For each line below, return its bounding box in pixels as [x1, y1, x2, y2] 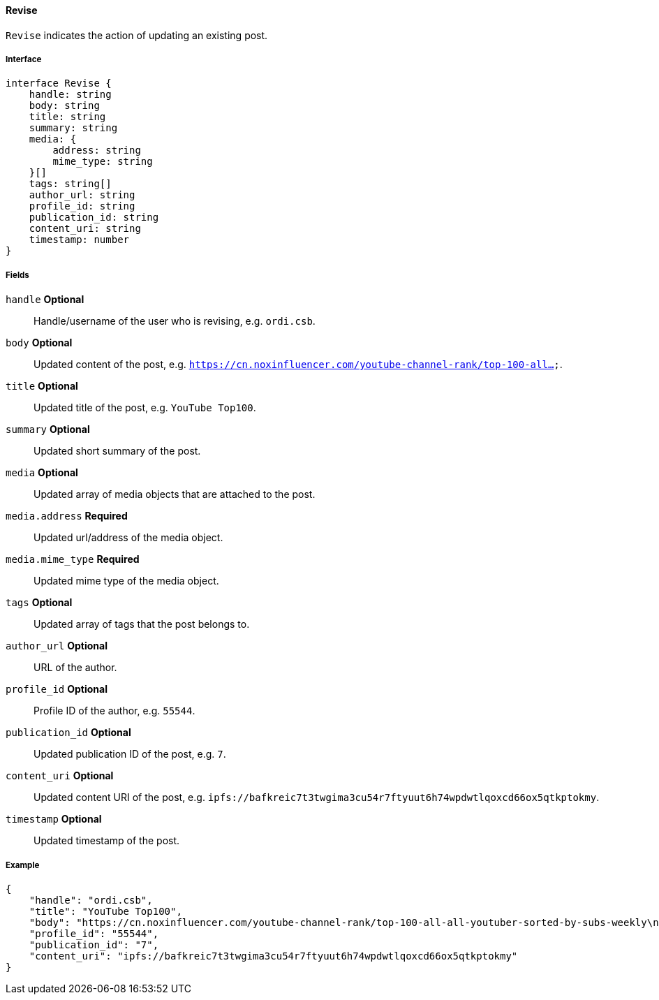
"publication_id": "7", [29, 939, 159, 950]
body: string [29, 100, 100, 112]
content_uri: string [29, 223, 141, 235]
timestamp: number [29, 234, 130, 246]
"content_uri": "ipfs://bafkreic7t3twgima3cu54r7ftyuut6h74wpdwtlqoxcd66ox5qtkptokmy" [29, 950, 518, 962]
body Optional [6, 337, 73, 349]
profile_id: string [29, 200, 135, 212]
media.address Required [6, 510, 128, 522]
